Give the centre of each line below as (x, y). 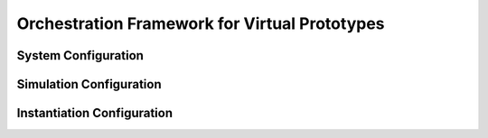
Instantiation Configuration (95, 113)
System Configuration (80, 55)
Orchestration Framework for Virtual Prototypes (201, 23)
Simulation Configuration (89, 84)
